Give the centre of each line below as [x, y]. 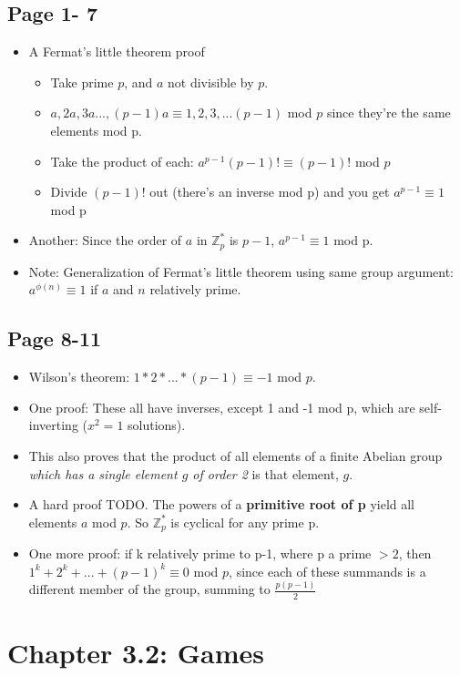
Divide [69, 192]
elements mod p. [96, 130]
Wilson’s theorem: [79, 377]
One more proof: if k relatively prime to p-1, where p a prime [200, 553]
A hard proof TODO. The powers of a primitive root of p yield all [222, 504]
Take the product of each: [122, 161]
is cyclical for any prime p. [245, 522]
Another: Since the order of [105, 240]
